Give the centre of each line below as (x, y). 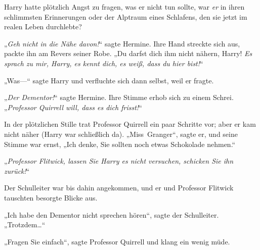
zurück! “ (17, 170)
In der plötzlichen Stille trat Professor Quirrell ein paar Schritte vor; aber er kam (130, 124)
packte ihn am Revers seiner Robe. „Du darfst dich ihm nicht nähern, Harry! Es (128, 53)
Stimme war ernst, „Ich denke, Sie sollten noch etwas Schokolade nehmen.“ (120, 144)
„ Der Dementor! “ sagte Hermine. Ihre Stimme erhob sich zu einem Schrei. (119, 97)
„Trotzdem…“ (25, 224)
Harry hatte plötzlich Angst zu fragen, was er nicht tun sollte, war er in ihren (124, 7)
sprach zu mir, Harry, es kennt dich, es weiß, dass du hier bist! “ (104, 63)
